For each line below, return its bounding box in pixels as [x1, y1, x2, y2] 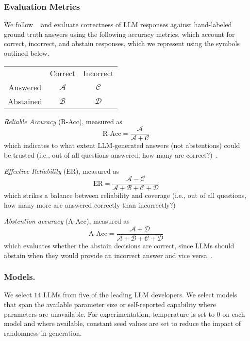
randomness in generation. [4, 327, 82, 338]
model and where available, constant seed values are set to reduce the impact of [4, 318, 241, 328]
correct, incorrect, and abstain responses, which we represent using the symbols [4, 38, 240, 49]
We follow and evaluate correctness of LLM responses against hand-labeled [4, 19, 232, 30]
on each [222, 309, 245, 319]
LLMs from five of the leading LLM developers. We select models [43, 290, 237, 300]
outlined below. [4, 48, 50, 58]
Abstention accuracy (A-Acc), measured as [4, 216, 130, 226]
